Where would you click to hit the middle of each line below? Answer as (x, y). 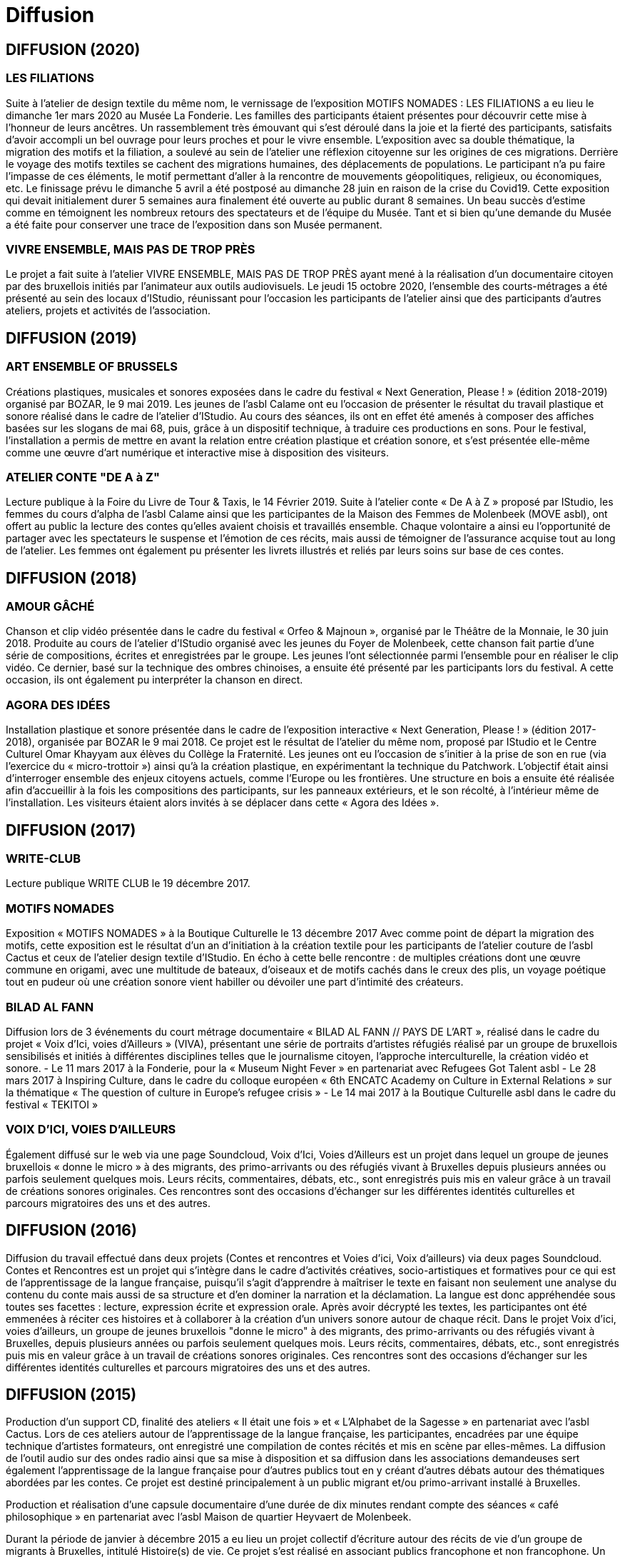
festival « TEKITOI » (52, 1104)
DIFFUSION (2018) (71, 578)
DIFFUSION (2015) (71, 1394)
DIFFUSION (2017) (71, 830)
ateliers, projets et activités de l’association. (108, 311)
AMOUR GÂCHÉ (50, 607)
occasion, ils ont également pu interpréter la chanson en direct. (154, 680)
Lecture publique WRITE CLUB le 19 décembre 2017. (128, 883)
